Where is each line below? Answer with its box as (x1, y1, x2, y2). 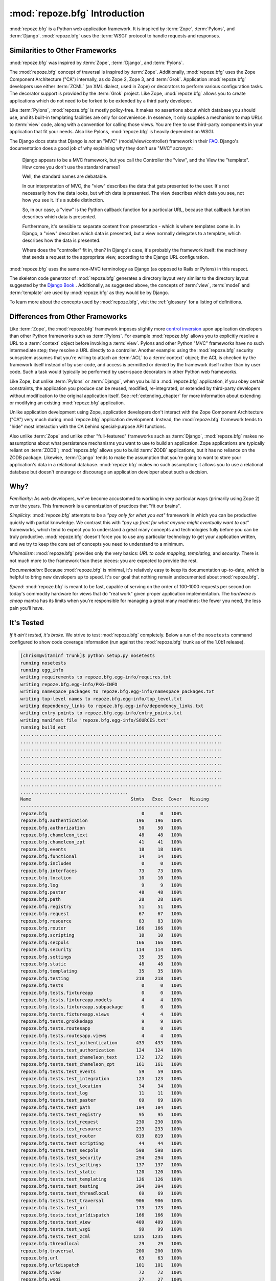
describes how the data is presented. (22, 237, 101, 243)
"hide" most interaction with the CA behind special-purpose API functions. (9, 423, 166, 430)
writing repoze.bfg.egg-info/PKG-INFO (20, 681, 118, 687)
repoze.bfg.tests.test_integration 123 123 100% (20, 1076, 182, 1082)
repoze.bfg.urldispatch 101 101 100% (20, 1262, 182, 1268)
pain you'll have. (9, 605, 44, 611)
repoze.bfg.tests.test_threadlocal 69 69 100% (20, 1190, 182, 1196)
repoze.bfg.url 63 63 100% (20, 1255, 182, 1261)
